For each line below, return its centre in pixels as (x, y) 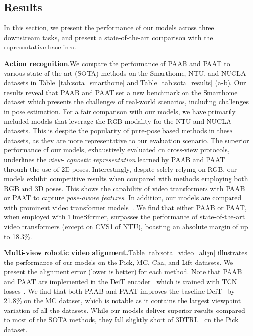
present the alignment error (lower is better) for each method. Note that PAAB (123, 272)
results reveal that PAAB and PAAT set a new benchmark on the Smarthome (121, 92)
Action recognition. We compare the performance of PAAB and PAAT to (117, 63)
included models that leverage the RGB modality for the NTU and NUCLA (118, 121)
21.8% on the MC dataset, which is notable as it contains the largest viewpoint (123, 300)
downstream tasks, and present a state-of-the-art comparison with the (109, 37)
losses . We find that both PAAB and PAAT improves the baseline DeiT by (120, 291)
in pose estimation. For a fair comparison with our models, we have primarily (120, 111)
